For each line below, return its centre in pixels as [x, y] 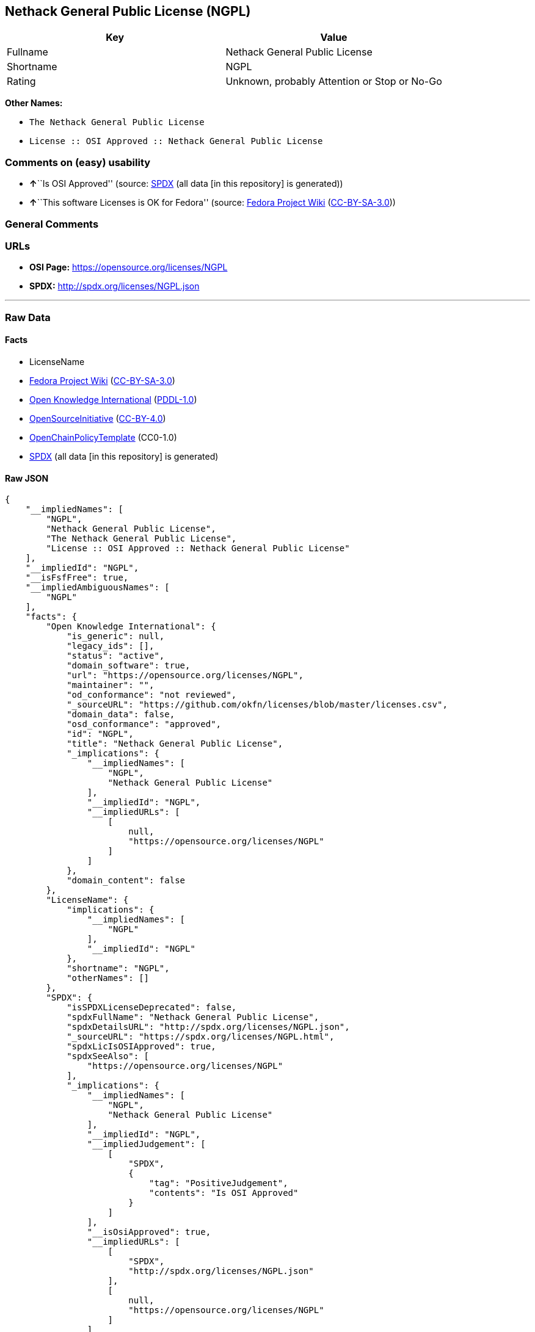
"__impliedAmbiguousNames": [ [97, 588]
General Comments [52, 224]
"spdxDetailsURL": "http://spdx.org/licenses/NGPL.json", [208, 1027]
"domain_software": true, [129, 666]
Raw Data [28, 317]
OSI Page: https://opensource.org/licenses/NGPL [129, 267]
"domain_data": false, [121, 715]
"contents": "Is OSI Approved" [224, 1193]
